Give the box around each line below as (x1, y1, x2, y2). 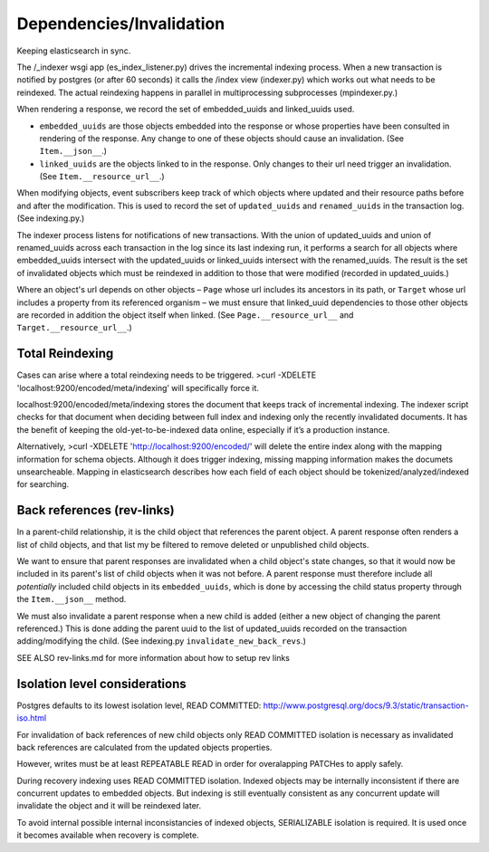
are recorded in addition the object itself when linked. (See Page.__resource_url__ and (16, 309, 354, 321)
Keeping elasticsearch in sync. (16, 45, 131, 56)
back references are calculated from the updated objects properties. (16, 742, 273, 752)
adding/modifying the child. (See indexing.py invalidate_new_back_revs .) (16, 636, 307, 646)
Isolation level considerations (16, 675, 187, 692)
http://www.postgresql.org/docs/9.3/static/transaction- (263, 700, 470, 711)
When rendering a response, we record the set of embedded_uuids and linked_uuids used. (16, 104, 355, 115)
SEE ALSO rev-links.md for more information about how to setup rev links (16, 652, 290, 663)
